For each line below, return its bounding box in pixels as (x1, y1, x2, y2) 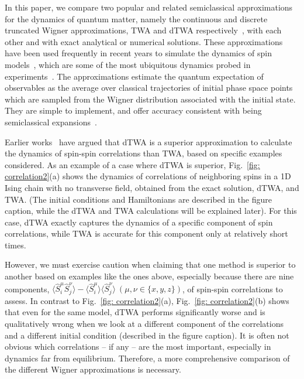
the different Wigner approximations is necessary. (5, 363, 181, 375)
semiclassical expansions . (5, 115, 97, 128)
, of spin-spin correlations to (182, 282, 283, 295)
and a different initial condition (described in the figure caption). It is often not (5, 329, 289, 341)
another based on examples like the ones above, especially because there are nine (5, 270, 294, 282)
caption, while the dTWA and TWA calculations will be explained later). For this (5, 204, 297, 217)
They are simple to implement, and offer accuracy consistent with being (5, 104, 262, 117)
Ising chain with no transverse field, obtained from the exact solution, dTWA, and (5, 181, 299, 193)
